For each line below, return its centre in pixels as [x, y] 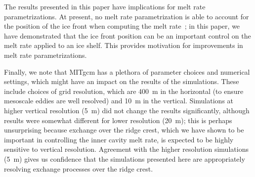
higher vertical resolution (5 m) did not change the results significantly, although [127, 110]
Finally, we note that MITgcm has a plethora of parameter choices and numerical [127, 71]
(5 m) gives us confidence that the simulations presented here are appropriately [125, 158]
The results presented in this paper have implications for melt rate [105, 6]
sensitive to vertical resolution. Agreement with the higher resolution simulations [126, 149]
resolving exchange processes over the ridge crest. [79, 168]
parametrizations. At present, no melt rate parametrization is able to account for [127, 16]
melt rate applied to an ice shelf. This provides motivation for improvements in [124, 45]
